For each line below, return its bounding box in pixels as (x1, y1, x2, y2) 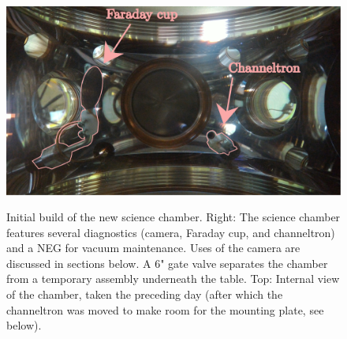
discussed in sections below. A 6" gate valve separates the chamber (6, 254, 328, 271)
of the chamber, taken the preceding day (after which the (6, 286, 283, 303)
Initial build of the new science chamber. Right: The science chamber (6, 209, 341, 225)
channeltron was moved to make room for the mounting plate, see (6, 301, 324, 318)
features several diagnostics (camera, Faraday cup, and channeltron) (6, 224, 335, 240)
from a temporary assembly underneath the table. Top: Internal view (6, 270, 340, 287)
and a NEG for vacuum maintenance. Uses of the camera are (6, 239, 300, 256)
